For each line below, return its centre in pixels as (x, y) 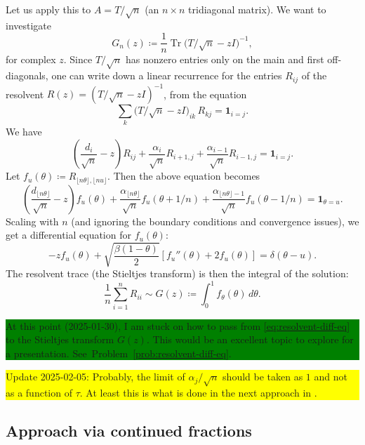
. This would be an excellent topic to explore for (250, 339)
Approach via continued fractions (129, 431)
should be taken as (263, 377)
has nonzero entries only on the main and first (225, 59)
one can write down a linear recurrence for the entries (167, 75)
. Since (78, 59)
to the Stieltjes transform (60, 339)
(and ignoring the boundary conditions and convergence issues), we (215, 221)
